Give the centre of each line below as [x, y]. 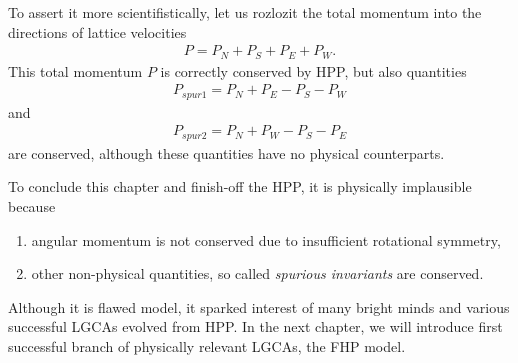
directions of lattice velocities [97, 31]
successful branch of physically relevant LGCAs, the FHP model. [207, 345]
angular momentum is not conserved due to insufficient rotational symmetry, [266, 239]
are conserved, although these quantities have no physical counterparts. [226, 152]
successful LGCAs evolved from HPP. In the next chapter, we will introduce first [255, 326]
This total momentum [75, 70]
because [32, 206]
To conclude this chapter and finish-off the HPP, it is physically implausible [240, 186]
